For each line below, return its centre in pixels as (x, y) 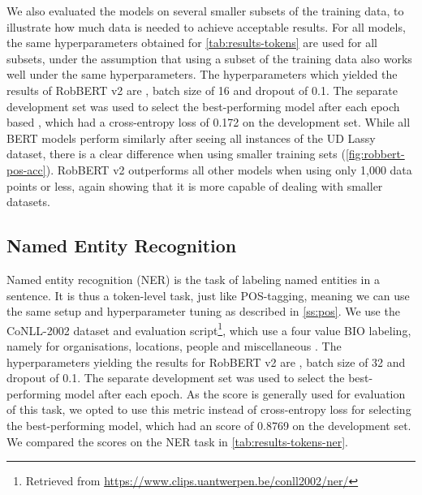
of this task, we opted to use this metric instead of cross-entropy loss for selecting (209, 409)
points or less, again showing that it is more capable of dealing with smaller (195, 185)
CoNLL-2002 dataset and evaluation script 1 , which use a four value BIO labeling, (209, 329)
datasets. (28, 202)
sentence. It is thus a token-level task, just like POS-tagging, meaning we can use (208, 295)
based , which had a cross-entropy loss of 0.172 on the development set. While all (209, 122)
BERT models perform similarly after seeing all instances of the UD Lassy (191, 138)
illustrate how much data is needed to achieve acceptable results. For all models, (206, 26)
